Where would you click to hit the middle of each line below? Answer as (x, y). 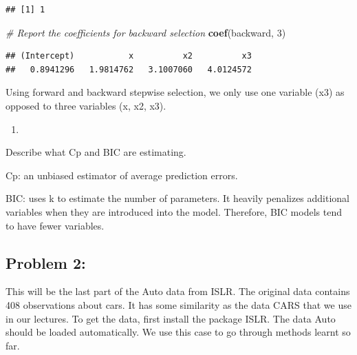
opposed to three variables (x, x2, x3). (86, 105)
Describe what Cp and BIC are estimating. (96, 152)
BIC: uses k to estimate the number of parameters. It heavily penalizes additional (177, 198)
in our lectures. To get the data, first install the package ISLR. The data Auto (171, 318)
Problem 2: (46, 262)
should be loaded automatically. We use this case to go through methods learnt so (178, 332)
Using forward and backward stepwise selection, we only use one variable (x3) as (175, 92)
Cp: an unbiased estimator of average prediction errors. (122, 175)
